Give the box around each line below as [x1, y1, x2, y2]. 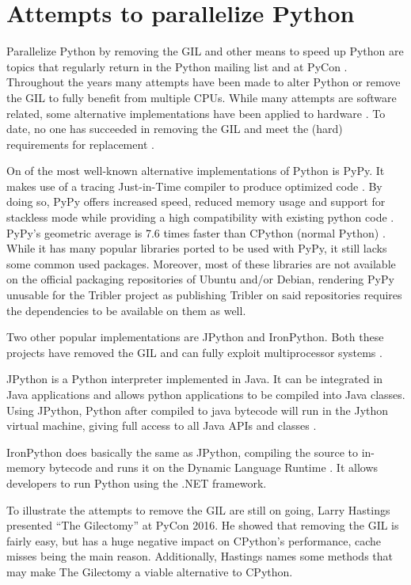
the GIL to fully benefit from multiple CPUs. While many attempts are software [6, 89, 397, 105]
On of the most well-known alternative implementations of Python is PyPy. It [6, 162, 385, 179]
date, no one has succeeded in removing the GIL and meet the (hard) [6, 120, 343, 137]
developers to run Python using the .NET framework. [6, 474, 267, 491]
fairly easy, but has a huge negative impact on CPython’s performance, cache [6, 532, 382, 549]
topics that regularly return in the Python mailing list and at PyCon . [6, 58, 348, 74]
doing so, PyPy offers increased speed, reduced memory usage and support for [6, 193, 386, 210]
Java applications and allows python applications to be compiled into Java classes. [6, 386, 405, 402]
